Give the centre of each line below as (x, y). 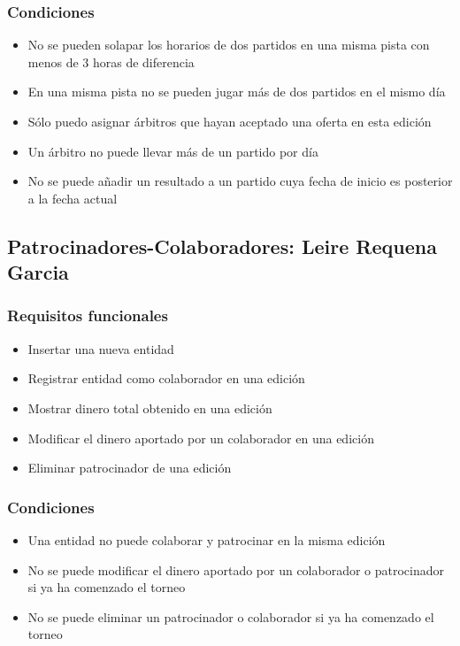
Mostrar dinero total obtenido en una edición (150, 408)
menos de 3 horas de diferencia (111, 62)
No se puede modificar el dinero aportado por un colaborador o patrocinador (236, 569)
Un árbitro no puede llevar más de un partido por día (173, 151)
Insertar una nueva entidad (101, 348)
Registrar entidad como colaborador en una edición (166, 378)
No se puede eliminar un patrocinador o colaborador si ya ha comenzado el (231, 616)
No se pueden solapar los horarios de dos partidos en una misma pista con (229, 45)
